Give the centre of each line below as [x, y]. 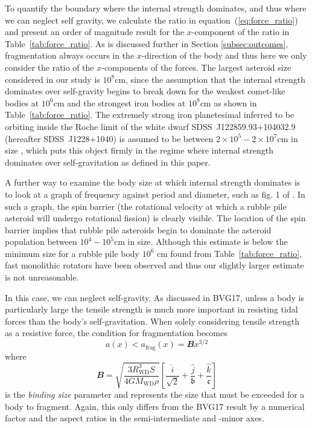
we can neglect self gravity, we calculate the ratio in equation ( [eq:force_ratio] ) [151, 20]
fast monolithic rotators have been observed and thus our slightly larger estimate [154, 265]
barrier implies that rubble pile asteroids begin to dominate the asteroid [138, 229]
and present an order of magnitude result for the [95, 32]
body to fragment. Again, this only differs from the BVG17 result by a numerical [155, 406]
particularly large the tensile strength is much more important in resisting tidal [151, 309]
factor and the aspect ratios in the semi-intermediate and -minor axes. [135, 418]
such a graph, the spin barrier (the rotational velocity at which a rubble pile [146, 206]
